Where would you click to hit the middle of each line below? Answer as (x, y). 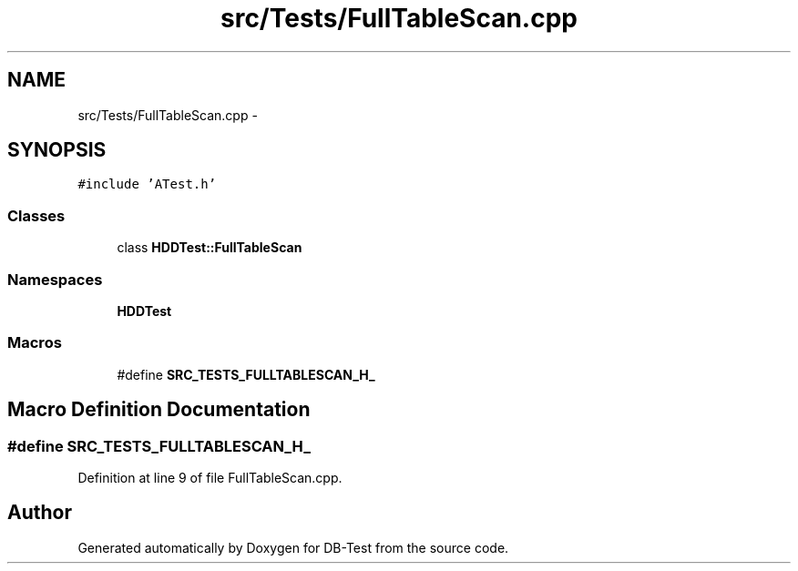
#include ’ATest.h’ (147, 184)
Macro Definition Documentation (159, 410)
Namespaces (55, 279)
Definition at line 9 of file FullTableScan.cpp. (210, 477)
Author (40, 513)
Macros (35, 343)
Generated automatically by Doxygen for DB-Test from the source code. (293, 547)
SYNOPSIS (57, 150)
